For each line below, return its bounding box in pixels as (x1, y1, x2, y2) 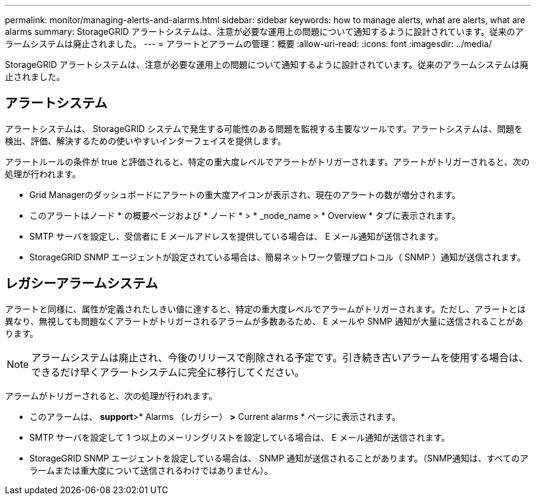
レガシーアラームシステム (5, 276, 158, 292)
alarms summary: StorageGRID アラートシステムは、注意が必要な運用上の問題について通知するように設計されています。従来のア (5, 26, 524, 37)
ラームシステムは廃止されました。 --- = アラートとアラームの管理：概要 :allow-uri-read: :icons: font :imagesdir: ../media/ (5, 39, 492, 49)
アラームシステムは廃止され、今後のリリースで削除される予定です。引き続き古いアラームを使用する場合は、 (31, 351, 529, 364)
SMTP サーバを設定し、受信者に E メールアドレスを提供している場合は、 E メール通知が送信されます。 (29, 230, 444, 241)
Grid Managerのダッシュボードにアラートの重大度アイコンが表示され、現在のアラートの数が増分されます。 (29, 189, 461, 200)
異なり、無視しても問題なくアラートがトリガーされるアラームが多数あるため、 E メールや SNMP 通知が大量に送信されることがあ (5, 315, 524, 326)
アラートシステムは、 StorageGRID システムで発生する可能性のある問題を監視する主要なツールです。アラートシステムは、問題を (5, 123, 523, 134)
